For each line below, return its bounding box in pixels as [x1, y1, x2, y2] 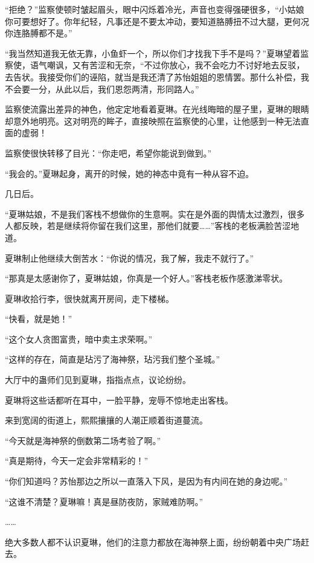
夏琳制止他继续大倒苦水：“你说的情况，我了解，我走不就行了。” [5, 251, 254, 264]
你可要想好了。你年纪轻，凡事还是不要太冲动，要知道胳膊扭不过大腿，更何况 [5, 14, 309, 27]
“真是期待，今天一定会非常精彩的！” [5, 454, 149, 467]
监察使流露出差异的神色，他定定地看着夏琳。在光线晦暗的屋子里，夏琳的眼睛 [5, 103, 309, 115]
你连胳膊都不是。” [5, 27, 72, 39]
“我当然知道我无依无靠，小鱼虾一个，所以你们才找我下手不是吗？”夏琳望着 [5, 47, 301, 59]
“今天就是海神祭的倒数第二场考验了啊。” [5, 434, 161, 446]
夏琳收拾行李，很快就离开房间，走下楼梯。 [5, 292, 174, 304]
